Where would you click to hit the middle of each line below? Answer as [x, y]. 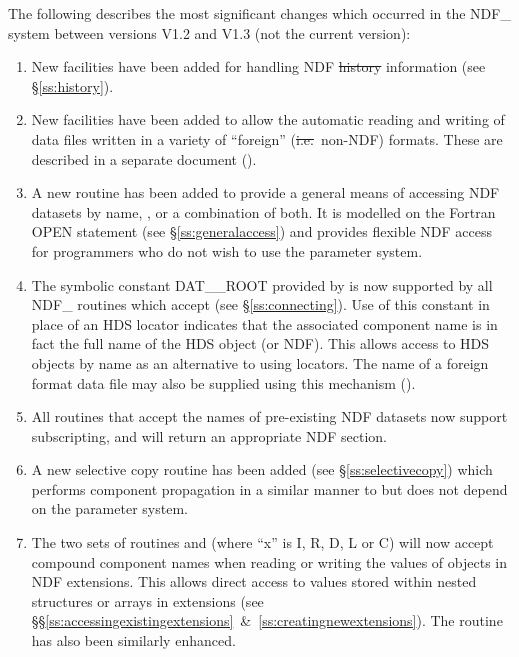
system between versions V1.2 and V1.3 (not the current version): [209, 32]
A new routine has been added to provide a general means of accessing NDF [265, 192]
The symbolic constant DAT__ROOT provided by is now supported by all [262, 284]
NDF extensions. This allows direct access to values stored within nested [254, 581]
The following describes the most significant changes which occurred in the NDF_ [259, 13]
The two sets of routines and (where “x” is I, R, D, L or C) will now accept [262, 542]
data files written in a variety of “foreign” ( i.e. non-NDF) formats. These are [267, 138]
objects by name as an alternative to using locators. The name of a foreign [260, 362]
